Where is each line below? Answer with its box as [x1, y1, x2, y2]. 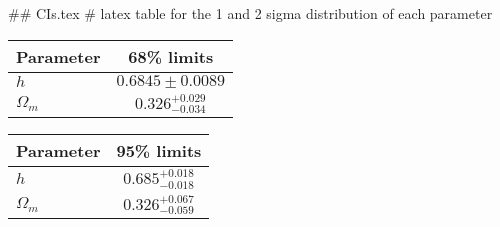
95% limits [116, 139, 202, 163]
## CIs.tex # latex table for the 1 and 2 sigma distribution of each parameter [8, 3, 493, 23]
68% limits [128, 44, 214, 68]
